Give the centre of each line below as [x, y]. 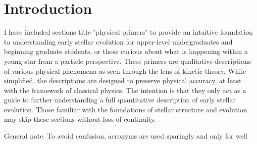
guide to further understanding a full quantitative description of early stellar [120, 100]
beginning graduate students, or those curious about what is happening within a [126, 51]
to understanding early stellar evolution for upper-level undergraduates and [118, 41]
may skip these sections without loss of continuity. [80, 119]
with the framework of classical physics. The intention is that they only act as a [125, 90]
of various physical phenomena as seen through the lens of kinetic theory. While [125, 71]
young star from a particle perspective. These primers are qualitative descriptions [128, 61]
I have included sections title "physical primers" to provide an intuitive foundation [128, 32]
